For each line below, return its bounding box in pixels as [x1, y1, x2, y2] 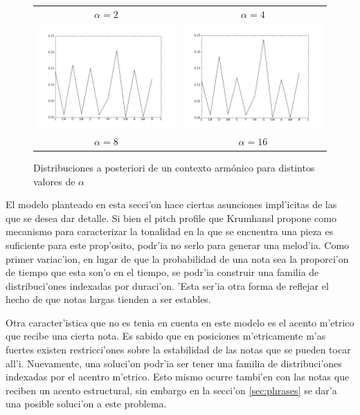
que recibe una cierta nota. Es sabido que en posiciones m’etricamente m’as [6, 329, 326, 343]
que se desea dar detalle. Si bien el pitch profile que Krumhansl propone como [6, 210, 336, 225]
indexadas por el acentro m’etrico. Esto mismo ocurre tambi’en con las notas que [6, 369, 350, 384]
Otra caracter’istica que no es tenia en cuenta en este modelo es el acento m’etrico [6, 315, 354, 329]
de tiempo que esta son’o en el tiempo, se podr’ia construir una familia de [6, 265, 319, 279]
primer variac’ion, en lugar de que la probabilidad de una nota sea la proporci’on [6, 251, 349, 266]
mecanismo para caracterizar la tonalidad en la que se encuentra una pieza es [6, 224, 334, 239]
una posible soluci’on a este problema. [6, 396, 167, 411]
